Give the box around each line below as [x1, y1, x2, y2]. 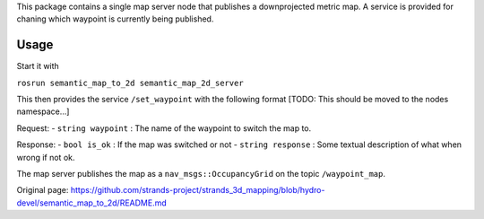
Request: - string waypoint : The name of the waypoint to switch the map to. [16, 122, 312, 134]
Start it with [16, 61, 60, 72]
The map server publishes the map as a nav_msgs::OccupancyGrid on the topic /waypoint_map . [16, 169, 385, 180]
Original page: [16, 185, 69, 196]
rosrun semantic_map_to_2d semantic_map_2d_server [16, 77, 244, 88]
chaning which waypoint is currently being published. [16, 13, 214, 24]
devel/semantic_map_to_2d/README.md [16, 197, 168, 208]
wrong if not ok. [16, 152, 75, 162]
